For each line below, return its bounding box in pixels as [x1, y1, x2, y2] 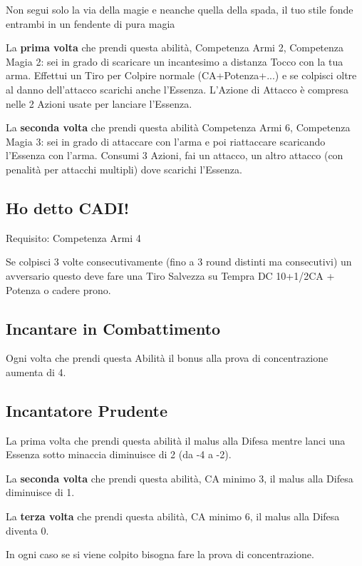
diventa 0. [6, 522, 49, 537]
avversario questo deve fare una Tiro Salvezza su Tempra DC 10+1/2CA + [6, 268, 335, 283]
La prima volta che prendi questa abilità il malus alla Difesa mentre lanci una [6, 433, 346, 448]
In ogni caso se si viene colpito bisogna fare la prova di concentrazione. [6, 547, 314, 562]
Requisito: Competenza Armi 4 [6, 230, 141, 245]
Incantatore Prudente [6, 399, 168, 421]
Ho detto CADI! [6, 196, 130, 218]
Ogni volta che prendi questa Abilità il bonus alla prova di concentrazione [6, 350, 329, 365]
